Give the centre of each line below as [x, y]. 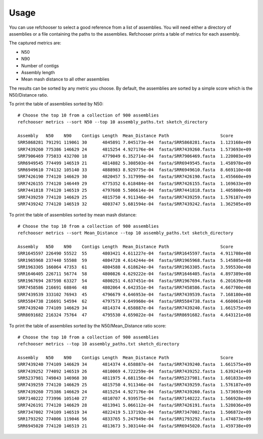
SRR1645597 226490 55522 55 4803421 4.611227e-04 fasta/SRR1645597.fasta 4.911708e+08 [135, 253]
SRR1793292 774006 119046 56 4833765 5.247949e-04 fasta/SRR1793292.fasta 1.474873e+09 [135, 419]
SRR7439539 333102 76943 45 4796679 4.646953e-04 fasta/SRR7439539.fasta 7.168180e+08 [135, 294]
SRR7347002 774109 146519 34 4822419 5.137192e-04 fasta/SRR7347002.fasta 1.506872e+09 [135, 412]
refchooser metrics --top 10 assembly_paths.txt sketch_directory [99, 344]
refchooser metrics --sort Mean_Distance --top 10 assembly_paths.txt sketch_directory [126, 233]
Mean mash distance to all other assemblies [65, 79]
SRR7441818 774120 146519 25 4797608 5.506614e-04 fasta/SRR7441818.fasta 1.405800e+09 [135, 190]
